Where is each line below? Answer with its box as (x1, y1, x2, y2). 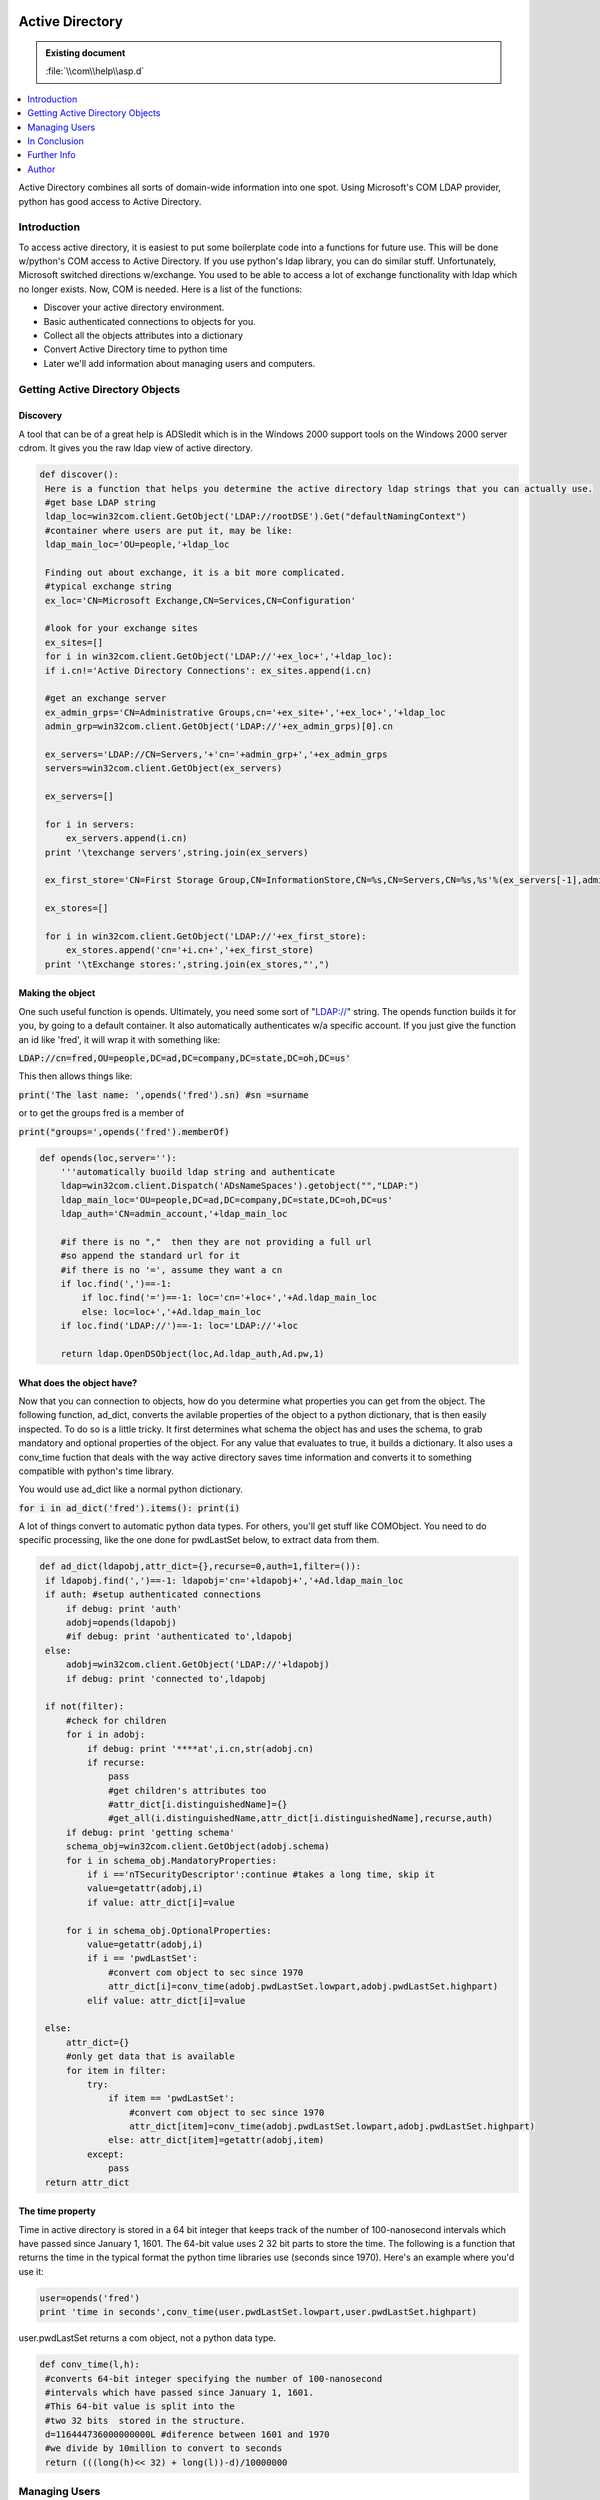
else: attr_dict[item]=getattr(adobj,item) (108, 2135, 325, 2146)
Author (27, 163, 56, 175)
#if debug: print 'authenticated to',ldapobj (65, 1631, 294, 1642)
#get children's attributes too (108, 1785, 267, 1796)
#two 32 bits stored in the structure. (45, 2415, 246, 2426)
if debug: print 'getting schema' (65, 1826, 235, 1838)
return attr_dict (45, 2176, 130, 2188)
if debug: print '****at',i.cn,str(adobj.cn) (86, 1743, 314, 1754)
